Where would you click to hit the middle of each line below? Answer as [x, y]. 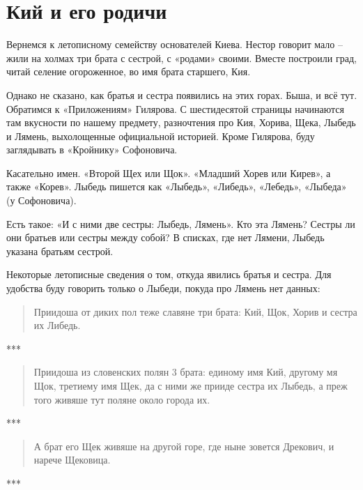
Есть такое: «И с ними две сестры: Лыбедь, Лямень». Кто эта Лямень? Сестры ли [181, 223]
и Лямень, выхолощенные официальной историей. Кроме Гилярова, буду [161, 136]
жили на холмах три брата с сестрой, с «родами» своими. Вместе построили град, [181, 58]
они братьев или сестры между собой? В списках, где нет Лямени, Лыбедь [165, 237]
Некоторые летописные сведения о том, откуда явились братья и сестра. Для [169, 274]
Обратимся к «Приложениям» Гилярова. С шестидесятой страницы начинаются [175, 108]
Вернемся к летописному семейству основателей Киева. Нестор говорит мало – [175, 44]
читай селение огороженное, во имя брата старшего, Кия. [129, 71]
